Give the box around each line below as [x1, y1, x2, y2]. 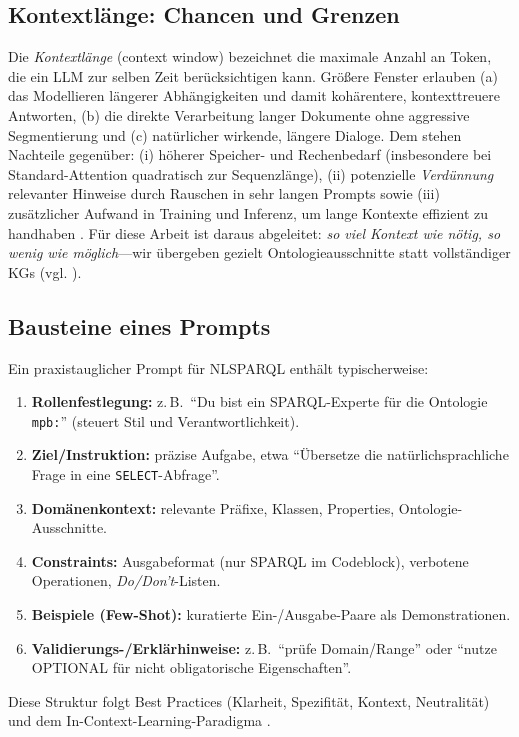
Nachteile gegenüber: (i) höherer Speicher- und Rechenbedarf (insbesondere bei [8, 144, 492, 165]
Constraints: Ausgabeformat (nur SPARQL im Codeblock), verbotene [31, 550, 469, 571]
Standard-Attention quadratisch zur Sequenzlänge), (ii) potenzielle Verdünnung [8, 163, 494, 184]
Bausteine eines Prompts [8, 310, 271, 341]
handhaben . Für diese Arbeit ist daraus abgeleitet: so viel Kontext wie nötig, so [8, 222, 501, 243]
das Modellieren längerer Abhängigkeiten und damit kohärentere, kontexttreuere [8, 85, 500, 106]
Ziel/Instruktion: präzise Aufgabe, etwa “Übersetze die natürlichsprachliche [31, 444, 509, 465]
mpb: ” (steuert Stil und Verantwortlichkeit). [31, 410, 300, 431]
